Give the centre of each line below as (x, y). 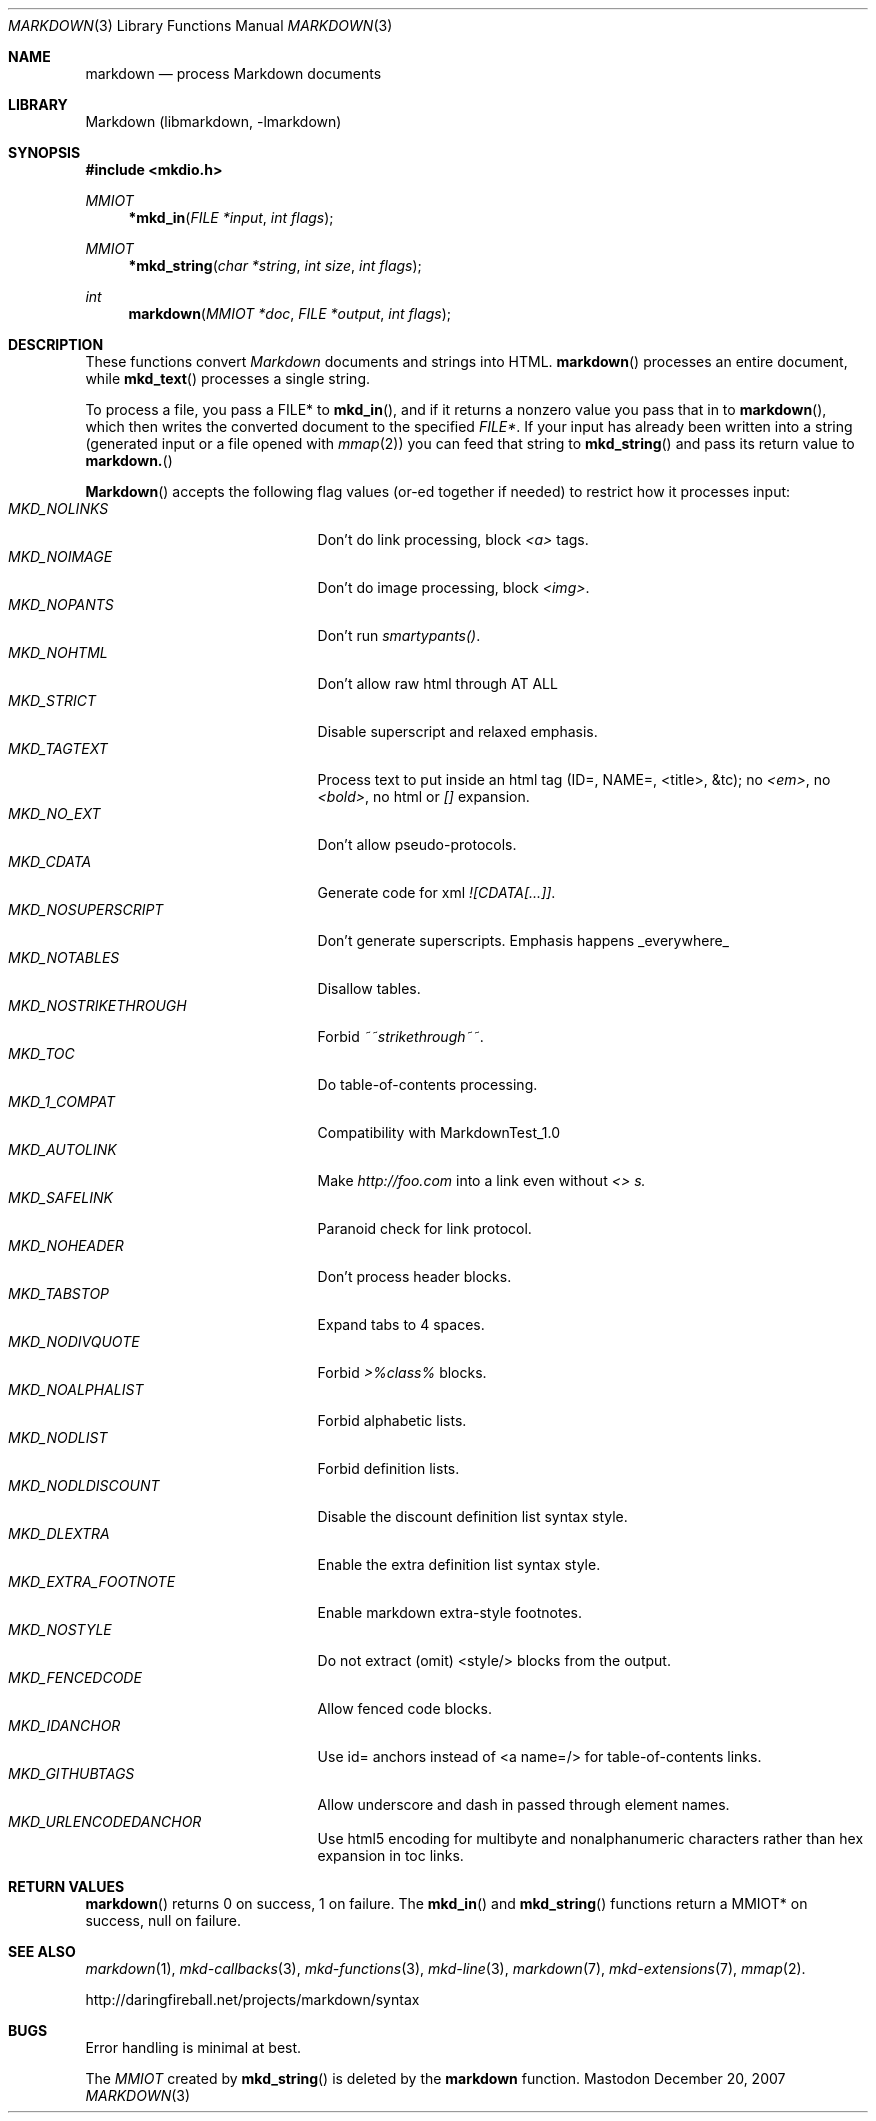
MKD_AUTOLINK (62, 1149)
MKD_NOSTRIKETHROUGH (97, 1005)
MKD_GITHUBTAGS (71, 1773)
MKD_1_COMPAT (62, 1101)
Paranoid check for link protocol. (424, 1228)
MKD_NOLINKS (58, 508)
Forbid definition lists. (388, 1468)
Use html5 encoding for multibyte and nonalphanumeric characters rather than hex (590, 1838)
